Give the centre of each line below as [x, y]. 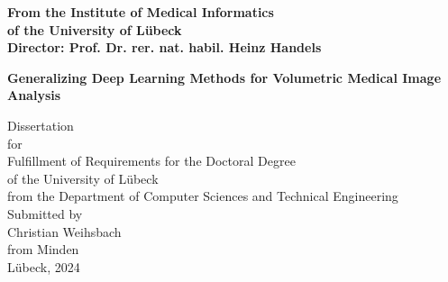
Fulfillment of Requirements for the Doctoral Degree [151, 161]
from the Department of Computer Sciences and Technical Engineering [203, 196]
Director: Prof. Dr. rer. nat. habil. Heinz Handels [165, 47]
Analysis [34, 95]
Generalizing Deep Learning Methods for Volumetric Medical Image [224, 77]
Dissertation [41, 125]
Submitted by [45, 213]
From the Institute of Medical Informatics [141, 12]
